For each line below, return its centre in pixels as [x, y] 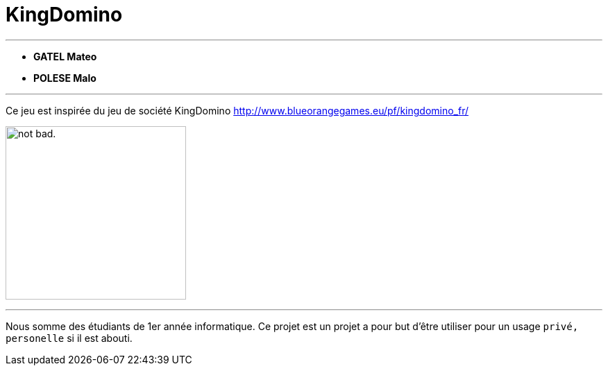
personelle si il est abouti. [69, 338]
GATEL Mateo [65, 56]
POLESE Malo [65, 78]
